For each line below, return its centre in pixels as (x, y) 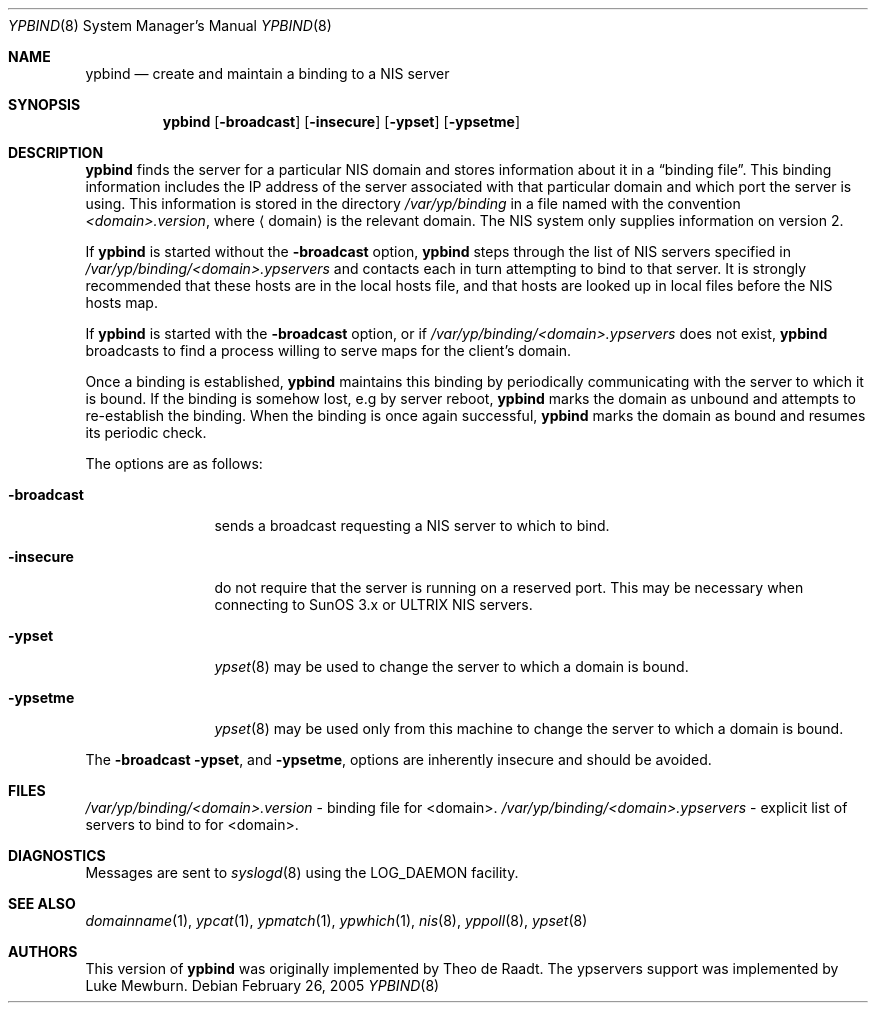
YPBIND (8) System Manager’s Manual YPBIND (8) (170, 25)
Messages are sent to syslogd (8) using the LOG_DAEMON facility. (302, 872)
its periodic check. (146, 432)
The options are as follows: (174, 463)
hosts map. (121, 302)
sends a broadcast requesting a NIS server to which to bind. (412, 525)
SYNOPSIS (44, 104)
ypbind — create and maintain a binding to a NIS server (267, 73)
